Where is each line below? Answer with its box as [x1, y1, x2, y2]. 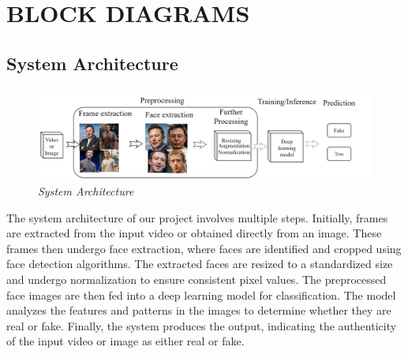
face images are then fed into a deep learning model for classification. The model [6, 286, 396, 303]
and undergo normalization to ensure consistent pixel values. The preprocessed [6, 271, 387, 288]
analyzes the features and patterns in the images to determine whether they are [6, 302, 391, 319]
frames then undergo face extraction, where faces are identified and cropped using [6, 240, 402, 256]
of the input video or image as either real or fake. [6, 333, 245, 349]
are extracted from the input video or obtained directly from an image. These [6, 225, 382, 241]
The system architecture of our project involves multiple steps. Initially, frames [6, 209, 388, 225]
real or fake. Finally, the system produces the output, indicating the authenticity [6, 317, 397, 334]
